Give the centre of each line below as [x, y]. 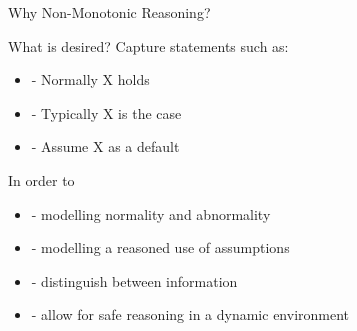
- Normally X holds [90, 79]
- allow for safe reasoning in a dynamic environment [190, 314]
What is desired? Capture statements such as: [148, 45]
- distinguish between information [134, 280]
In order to [41, 179]
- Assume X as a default [105, 146]
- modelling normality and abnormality [151, 213]
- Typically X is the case [106, 112]
